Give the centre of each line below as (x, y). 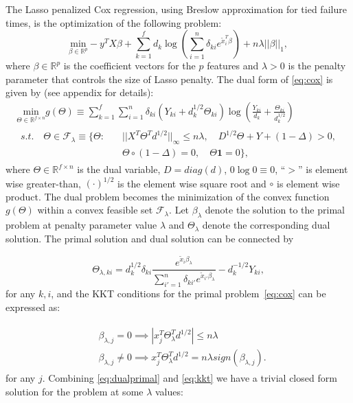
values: (169, 392)
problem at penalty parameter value (81, 225)
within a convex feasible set (95, 210)
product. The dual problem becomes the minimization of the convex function (168, 196)
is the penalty (317, 66)
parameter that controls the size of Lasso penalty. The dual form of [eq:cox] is (169, 79)
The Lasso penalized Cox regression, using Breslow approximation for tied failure (176, 9)
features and (233, 66)
